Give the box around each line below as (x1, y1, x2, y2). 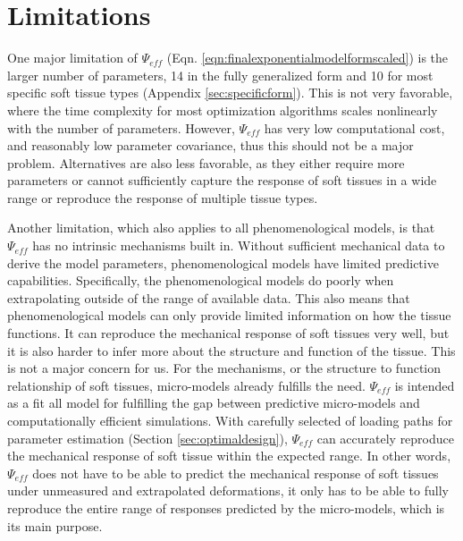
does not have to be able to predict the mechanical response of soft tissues (32, 463, 439, 482)
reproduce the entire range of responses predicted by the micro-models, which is (7, 498, 445, 517)
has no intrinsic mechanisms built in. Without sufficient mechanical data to (32, 236, 445, 255)
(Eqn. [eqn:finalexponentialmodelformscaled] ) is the (166, 48, 449, 67)
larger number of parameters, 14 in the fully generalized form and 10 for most (7, 65, 434, 84)
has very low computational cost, (264, 118, 445, 137)
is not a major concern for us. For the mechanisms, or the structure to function (7, 359, 442, 377)
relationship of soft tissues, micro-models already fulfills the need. (7, 376, 366, 394)
